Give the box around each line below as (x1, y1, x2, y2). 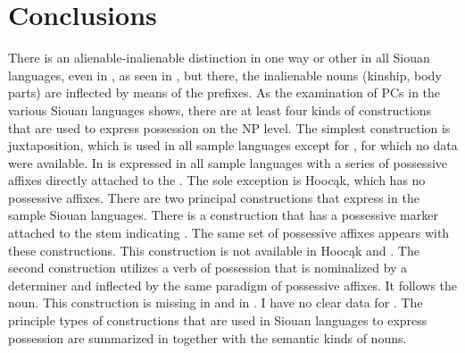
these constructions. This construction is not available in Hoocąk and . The (8, 240, 419, 259)
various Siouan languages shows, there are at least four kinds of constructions (8, 100, 432, 119)
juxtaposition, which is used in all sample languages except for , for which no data (8, 136, 458, 155)
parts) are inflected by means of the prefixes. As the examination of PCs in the (8, 83, 441, 102)
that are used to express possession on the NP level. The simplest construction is (8, 118, 451, 137)
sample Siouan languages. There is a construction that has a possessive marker (8, 206, 438, 224)
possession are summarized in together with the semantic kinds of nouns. (8, 328, 407, 347)
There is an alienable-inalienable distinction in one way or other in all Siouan (8, 48, 430, 67)
